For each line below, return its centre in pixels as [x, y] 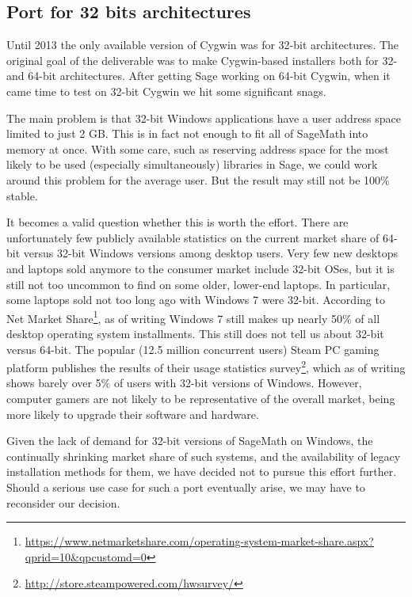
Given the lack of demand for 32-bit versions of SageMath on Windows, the [190, 441]
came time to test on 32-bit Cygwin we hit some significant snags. [166, 91]
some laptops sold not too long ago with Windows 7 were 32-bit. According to [196, 300]
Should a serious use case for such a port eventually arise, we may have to [186, 487]
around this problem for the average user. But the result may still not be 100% [198, 179]
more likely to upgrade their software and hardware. [133, 414]
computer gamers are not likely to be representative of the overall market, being [201, 398]
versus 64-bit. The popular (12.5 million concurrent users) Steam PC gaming [193, 349]
